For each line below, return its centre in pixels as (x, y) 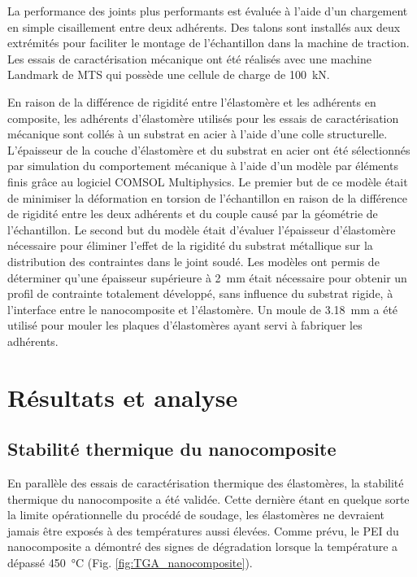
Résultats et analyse (123, 397)
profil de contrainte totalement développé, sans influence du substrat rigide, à (200, 293)
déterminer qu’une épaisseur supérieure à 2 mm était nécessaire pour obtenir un (207, 277)
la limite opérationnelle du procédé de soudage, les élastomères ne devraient (196, 515)
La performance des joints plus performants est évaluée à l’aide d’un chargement (208, 11)
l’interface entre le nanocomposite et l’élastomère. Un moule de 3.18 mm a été (203, 309)
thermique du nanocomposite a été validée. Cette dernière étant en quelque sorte (208, 498)
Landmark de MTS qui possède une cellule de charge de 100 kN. (169, 74)
